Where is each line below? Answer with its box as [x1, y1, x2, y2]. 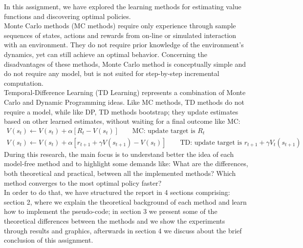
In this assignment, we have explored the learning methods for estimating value [4, 1, 241, 11]
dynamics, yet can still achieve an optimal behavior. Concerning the [4, 49, 207, 59]
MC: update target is [132, 127, 195, 134]
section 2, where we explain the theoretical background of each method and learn [4, 196, 247, 207]
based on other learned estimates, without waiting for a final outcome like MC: [4, 116, 240, 126]
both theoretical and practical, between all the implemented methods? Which [4, 168, 236, 178]
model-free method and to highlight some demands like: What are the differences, [4, 158, 248, 169]
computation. [4, 77, 43, 88]
